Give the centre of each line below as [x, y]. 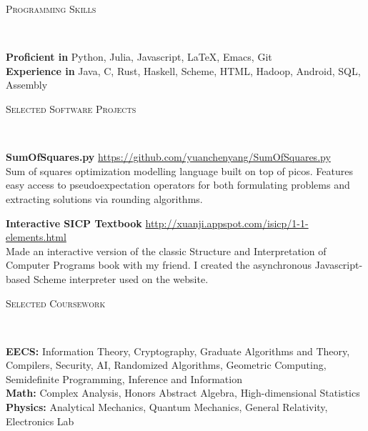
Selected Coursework [56, 303]
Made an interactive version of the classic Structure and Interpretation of [166, 251]
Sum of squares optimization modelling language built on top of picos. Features [179, 170]
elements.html [36, 237]
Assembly [27, 85]
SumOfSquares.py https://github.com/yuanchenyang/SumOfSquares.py [168, 157]
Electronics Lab [40, 421]
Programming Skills [51, 9]
